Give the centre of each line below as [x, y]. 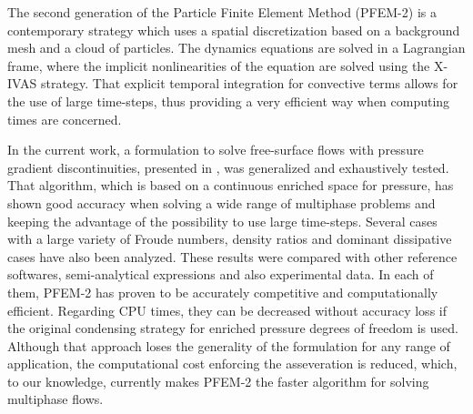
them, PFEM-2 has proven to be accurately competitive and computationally [223, 292]
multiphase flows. [55, 399]
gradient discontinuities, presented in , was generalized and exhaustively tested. [228, 167]
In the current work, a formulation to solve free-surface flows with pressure [216, 150]
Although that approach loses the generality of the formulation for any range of [229, 345]
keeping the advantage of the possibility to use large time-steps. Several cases [222, 221]
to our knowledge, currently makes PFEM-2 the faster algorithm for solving [218, 381]
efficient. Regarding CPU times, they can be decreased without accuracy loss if [227, 310]
